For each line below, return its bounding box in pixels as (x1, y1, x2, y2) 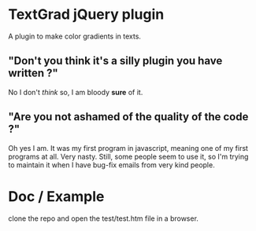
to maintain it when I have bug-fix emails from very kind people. (8, 159, 215, 170)
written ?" (8, 67, 59, 80)
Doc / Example (8, 187, 105, 205)
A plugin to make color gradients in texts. (8, 31, 142, 41)
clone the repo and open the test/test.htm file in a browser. (8, 214, 199, 223)
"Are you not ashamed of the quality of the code (8, 110, 249, 123)
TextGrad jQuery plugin (8, 5, 165, 24)
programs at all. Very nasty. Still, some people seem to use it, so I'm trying (8, 152, 249, 161)
